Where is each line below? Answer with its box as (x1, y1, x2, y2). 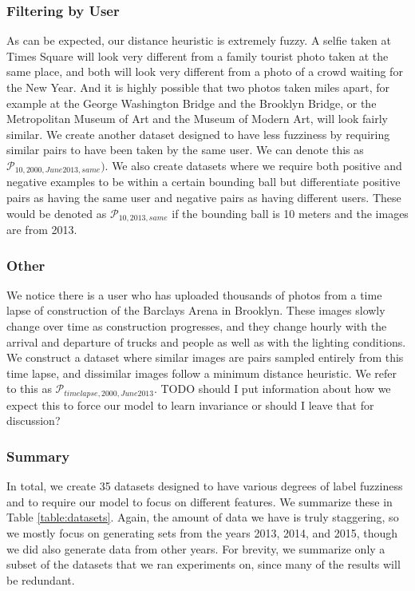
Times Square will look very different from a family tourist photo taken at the (6, 47, 389, 64)
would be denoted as (6, 204, 107, 221)
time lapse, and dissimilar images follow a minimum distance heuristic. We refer (6, 364, 397, 381)
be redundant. (6, 571, 75, 588)
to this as (6, 380, 52, 397)
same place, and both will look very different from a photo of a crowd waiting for (6, 63, 403, 80)
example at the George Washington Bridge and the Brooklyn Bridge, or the (6, 94, 377, 111)
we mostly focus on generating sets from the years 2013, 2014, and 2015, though (6, 525, 398, 541)
